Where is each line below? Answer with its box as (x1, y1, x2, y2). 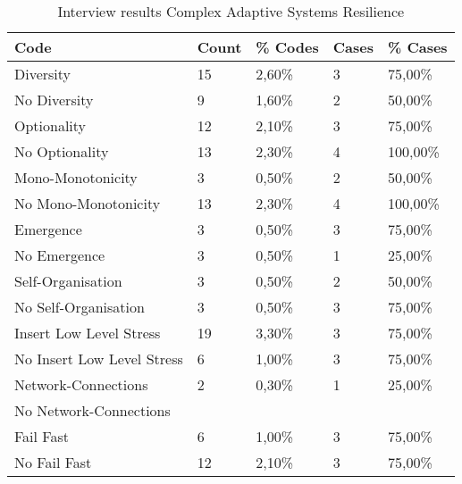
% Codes (256, 37, 319, 57)
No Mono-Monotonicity (14, 193, 161, 213)
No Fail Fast (14, 452, 92, 472)
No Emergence (14, 245, 105, 265)
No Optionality (14, 141, 109, 162)
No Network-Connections (14, 400, 171, 421)
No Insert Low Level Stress (14, 348, 183, 369)
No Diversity (14, 89, 94, 110)
